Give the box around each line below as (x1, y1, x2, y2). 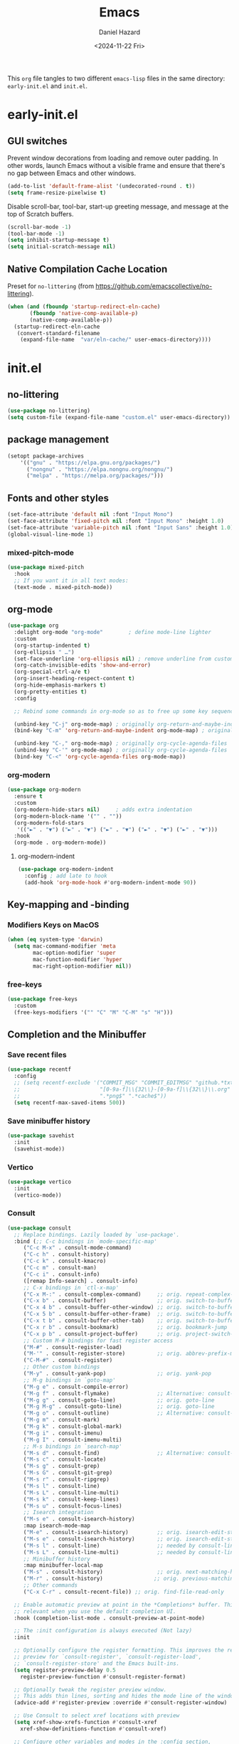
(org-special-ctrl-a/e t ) (14, 668, 91, 676)
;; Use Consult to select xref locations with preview (14, 1712, 180, 1719)
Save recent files (7, 1050, 67, 1060)
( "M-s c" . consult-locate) (23, 1456, 107, 1463)
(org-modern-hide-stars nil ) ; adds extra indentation (14, 805, 193, 813)
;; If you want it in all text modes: (14, 577, 129, 584)
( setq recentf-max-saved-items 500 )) (14, 1099, 126, 1106)
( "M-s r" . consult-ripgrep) (23, 1476, 110, 1484)
